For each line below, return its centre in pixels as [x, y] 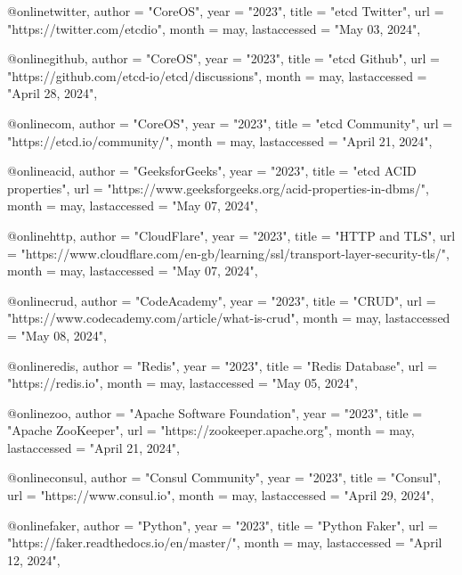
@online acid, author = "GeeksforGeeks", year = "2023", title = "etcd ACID [212, 171]
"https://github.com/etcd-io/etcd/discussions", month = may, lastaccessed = [217, 75]
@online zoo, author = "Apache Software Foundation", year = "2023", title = [215, 412]
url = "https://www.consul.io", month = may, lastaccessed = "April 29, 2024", [221, 495]
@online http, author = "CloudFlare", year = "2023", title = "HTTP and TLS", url [231, 235]
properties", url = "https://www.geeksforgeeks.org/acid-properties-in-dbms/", [218, 188]
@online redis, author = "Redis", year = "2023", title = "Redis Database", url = [223, 365]
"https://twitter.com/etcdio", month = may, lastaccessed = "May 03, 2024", [214, 28]
